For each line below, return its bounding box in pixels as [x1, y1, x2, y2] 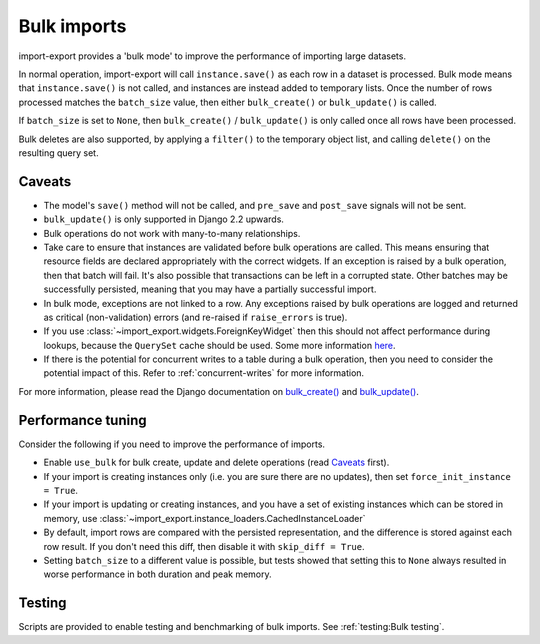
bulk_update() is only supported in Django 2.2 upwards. [43, 213, 285, 225]
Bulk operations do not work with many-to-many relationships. [43, 227, 301, 239]
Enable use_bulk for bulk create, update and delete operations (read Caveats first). [43, 456, 390, 469]
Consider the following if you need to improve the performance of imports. [18, 438, 325, 450]
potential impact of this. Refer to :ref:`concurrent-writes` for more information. [43, 367, 365, 379]
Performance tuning [18, 411, 147, 429]
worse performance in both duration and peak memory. [43, 568, 272, 580]
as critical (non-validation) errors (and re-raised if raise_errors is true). [43, 311, 348, 323]
